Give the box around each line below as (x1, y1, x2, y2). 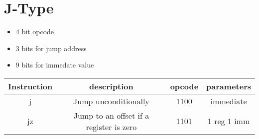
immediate (210, 95, 247, 107)
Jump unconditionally (73, 95, 149, 107)
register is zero (86, 121, 137, 133)
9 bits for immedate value (15, 60, 94, 70)
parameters (206, 80, 251, 92)
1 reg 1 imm (207, 115, 250, 127)
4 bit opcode (15, 26, 54, 37)
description (89, 80, 133, 92)
